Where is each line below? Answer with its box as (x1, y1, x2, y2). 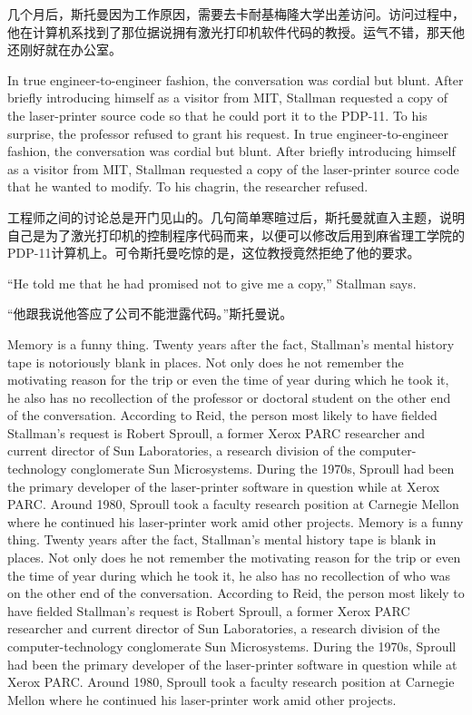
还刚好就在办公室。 (7, 40, 122, 59)
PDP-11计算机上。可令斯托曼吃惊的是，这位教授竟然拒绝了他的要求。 (7, 243, 420, 262)
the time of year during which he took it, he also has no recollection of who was (7, 565, 450, 584)
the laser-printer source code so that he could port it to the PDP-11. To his (7, 105, 428, 124)
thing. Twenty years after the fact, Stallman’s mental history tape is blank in (7, 530, 437, 549)
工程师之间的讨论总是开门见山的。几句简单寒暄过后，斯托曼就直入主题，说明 (7, 207, 465, 226)
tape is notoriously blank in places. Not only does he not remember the (7, 352, 404, 371)
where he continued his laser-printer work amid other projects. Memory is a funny (7, 512, 464, 531)
